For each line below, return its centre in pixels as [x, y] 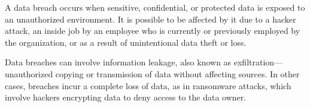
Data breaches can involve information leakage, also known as [118, 62]
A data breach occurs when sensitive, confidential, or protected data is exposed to [155, 7]
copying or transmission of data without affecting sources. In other [177, 73]
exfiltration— [258, 62]
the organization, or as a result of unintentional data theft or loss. [126, 42]
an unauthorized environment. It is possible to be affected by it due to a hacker [151, 19]
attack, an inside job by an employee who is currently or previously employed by [153, 31]
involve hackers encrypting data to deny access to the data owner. [126, 97]
